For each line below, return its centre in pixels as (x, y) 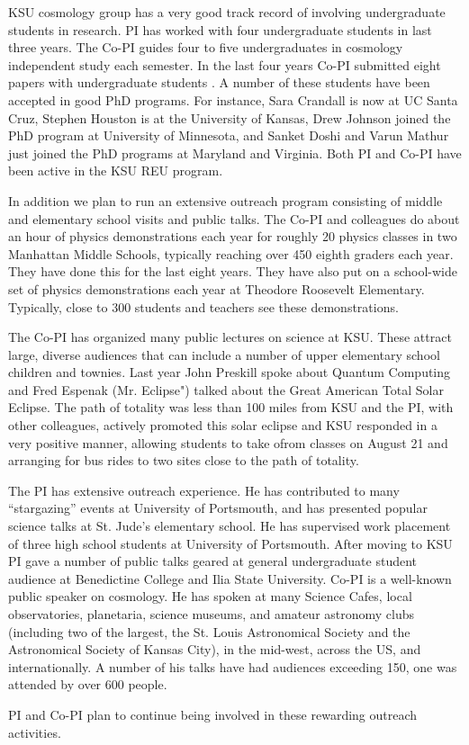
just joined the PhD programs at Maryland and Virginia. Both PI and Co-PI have (235, 153)
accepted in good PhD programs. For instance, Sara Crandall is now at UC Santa (233, 99)
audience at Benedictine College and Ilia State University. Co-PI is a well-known (230, 578)
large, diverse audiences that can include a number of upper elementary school (224, 354)
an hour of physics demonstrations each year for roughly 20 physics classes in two (233, 236)
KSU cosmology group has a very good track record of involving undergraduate (227, 12)
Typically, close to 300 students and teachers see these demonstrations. (203, 306)
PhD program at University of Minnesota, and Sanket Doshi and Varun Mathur (229, 135)
